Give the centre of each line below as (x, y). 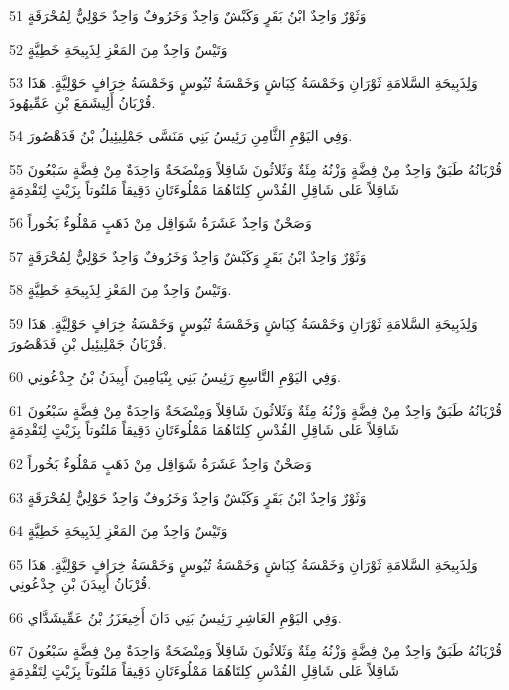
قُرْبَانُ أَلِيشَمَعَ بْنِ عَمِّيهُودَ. (82, 101)
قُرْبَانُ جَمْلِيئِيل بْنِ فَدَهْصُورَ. (88, 342)
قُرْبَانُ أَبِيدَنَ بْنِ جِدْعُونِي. (80, 583)
